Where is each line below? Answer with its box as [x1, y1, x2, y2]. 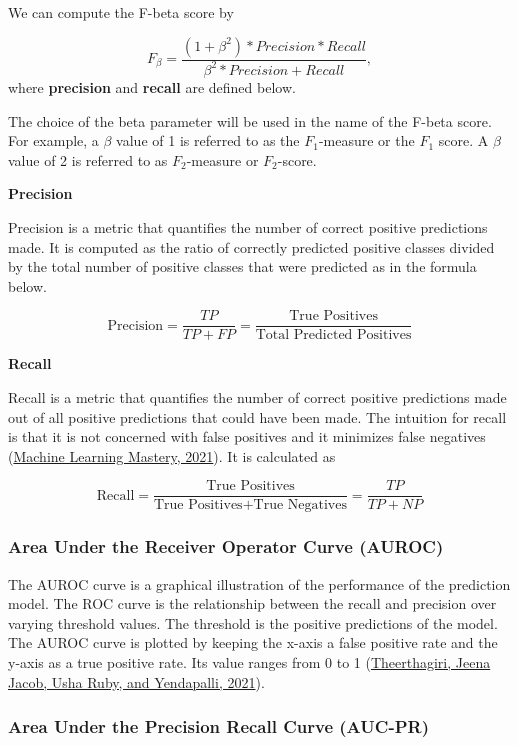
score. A [438, 130, 489, 151]
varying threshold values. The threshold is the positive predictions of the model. [8, 612, 498, 633]
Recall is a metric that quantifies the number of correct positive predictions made [8, 386, 507, 407]
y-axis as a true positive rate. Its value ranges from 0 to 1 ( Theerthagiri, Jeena [8, 652, 491, 672]
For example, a [8, 130, 99, 151]
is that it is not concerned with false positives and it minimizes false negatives [8, 426, 486, 447]
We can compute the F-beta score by [8, 2, 234, 22]
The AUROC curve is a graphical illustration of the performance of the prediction [8, 573, 511, 594]
